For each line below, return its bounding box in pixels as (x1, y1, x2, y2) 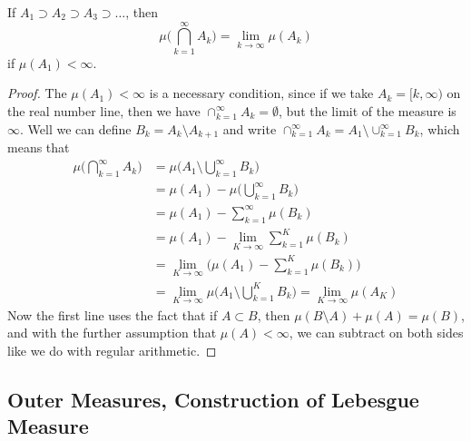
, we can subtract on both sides (289, 323, 464, 342)
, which (419, 119, 460, 138)
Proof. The (7, 83, 67, 103)
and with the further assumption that (7, 323, 217, 342)
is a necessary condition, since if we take (149, 83, 374, 103)
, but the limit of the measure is (279, 101, 456, 120)
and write (222, 119, 277, 138)
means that (7, 137, 70, 156)
